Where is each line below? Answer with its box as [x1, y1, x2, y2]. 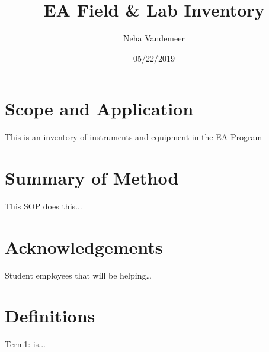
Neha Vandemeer [123, 32, 185, 44]
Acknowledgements [5, 234, 163, 259]
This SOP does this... [5, 199, 82, 212]
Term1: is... [5, 338, 46, 350]
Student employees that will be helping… [5, 269, 152, 281]
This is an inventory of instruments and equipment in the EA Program [5, 131, 262, 143]
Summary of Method [5, 166, 179, 190]
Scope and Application [5, 96, 194, 121]
